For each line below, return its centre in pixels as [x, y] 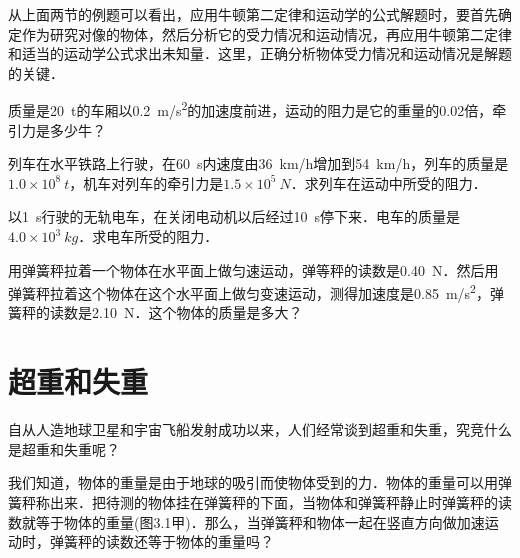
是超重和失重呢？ [64, 448]
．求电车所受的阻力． [148, 236]
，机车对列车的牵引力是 [146, 182]
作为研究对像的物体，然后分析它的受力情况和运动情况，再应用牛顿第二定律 [266, 33]
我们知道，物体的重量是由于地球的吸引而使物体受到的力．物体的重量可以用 [253, 482]
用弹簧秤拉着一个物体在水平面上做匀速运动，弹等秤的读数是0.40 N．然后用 [253, 269]
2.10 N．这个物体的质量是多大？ [197, 312]
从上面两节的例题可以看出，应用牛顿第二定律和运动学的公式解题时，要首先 [253, 14]
